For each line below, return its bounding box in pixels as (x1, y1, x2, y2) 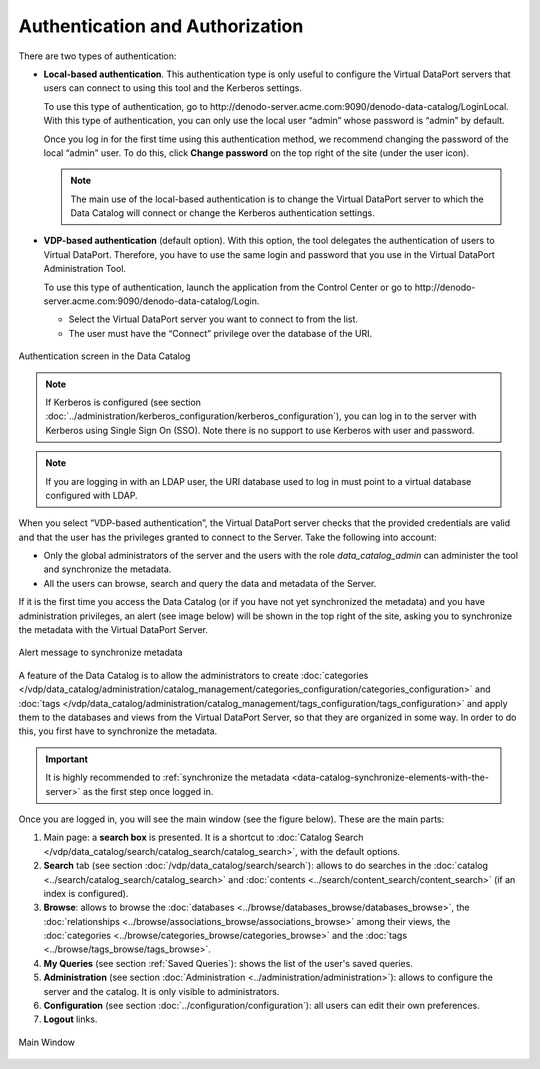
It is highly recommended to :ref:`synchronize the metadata (45, 771, 290, 784)
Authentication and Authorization (18, 15, 304, 37)
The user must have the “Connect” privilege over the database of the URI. (68, 327, 373, 339)
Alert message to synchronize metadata (18, 646, 184, 659)
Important (45, 753, 89, 765)
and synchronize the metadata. (43, 563, 172, 575)
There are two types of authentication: (18, 50, 177, 62)
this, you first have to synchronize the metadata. (18, 725, 218, 737)
